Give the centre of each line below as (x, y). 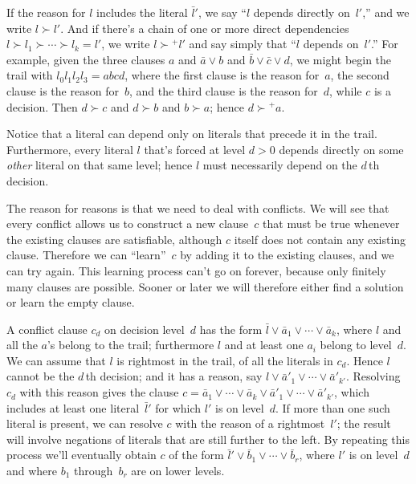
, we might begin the (341, 59)
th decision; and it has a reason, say (174, 376)
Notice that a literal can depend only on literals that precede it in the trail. (192, 134)
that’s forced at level (195, 149)
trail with (30, 75)
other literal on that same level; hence (100, 165)
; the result (364, 423)
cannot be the (41, 376)
